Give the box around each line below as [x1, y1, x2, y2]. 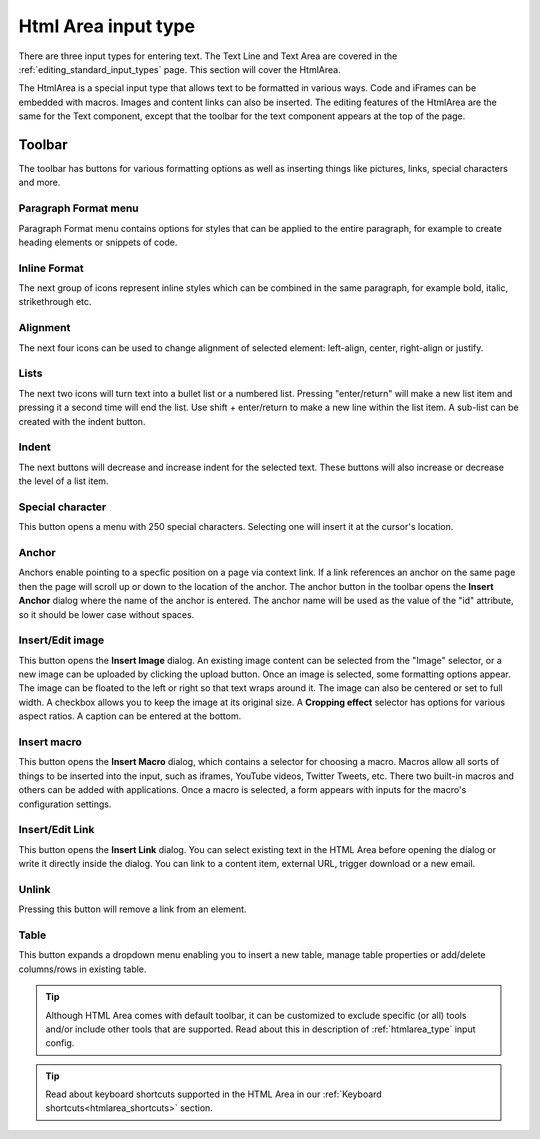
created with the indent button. [18, 415, 146, 427]
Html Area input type [18, 15, 195, 37]
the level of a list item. [18, 475, 109, 487]
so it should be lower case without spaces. [18, 608, 195, 620]
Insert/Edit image [18, 633, 105, 647]
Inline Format [18, 261, 84, 275]
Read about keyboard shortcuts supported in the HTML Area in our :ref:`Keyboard [45, 1088, 382, 1100]
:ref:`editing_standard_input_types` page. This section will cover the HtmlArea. [18, 63, 341, 75]
